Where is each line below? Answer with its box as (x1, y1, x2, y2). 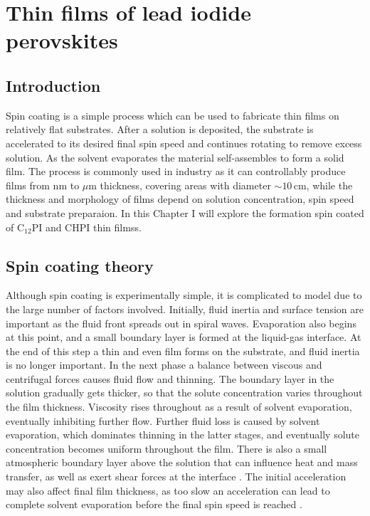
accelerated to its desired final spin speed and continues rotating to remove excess (6, 135, 362, 150)
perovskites (6, 26, 118, 55)
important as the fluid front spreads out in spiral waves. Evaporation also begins (6, 315, 356, 330)
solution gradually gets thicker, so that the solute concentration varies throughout (6, 385, 363, 400)
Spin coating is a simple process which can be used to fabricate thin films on (6, 107, 339, 122)
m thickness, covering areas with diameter (88, 177, 271, 192)
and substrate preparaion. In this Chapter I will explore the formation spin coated (6, 205, 364, 220)
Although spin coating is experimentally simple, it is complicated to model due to (6, 288, 362, 302)
